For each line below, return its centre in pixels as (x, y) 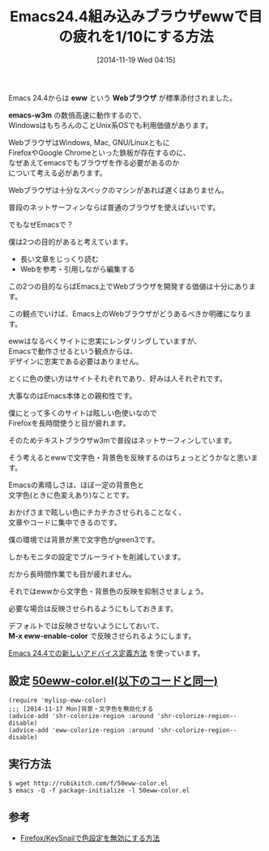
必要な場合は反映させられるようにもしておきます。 (93, 608)
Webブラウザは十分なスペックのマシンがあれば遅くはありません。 (119, 190)
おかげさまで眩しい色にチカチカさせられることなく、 (97, 512)
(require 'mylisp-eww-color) (58, 700)
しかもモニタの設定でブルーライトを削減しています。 (97, 557)
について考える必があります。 (58, 173)
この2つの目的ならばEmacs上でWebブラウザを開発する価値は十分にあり (129, 286)
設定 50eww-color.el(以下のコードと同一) (113, 681)
